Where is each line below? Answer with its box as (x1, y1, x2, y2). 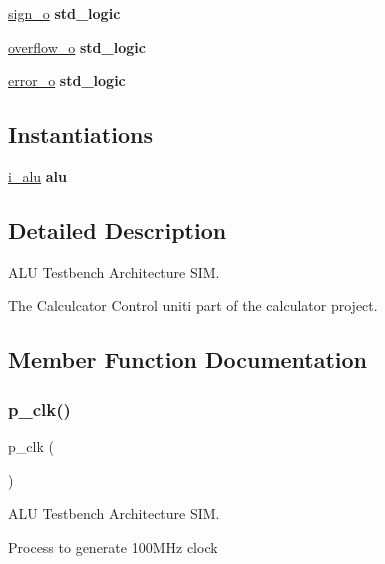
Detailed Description (8, 214, 227, 245)
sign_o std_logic (8, 3, 121, 23)
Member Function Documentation (8, 344, 368, 375)
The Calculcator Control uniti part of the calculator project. (8, 295, 378, 316)
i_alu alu (8, 165, 67, 186)
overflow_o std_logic (8, 36, 146, 57)
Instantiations (8, 119, 153, 150)
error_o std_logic (8, 70, 126, 91)
